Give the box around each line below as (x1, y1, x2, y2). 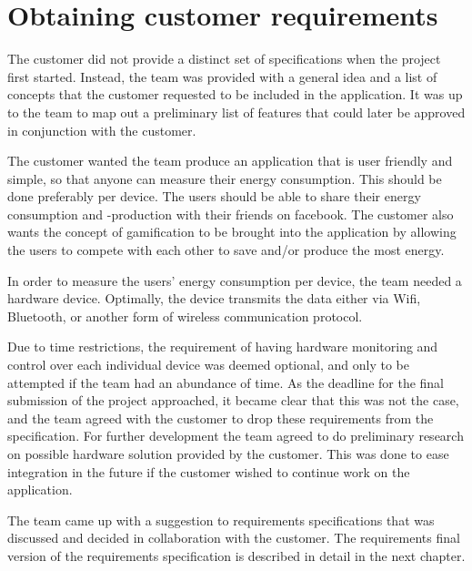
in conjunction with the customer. (7, 120, 196, 139)
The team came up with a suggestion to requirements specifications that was (7, 510, 435, 529)
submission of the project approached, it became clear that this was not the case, (7, 391, 459, 410)
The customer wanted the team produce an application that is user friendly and (7, 151, 453, 170)
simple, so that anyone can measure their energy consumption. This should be (7, 168, 442, 188)
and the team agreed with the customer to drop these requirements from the (7, 408, 434, 427)
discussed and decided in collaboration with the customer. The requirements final (7, 528, 460, 547)
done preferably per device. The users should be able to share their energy (7, 187, 421, 206)
